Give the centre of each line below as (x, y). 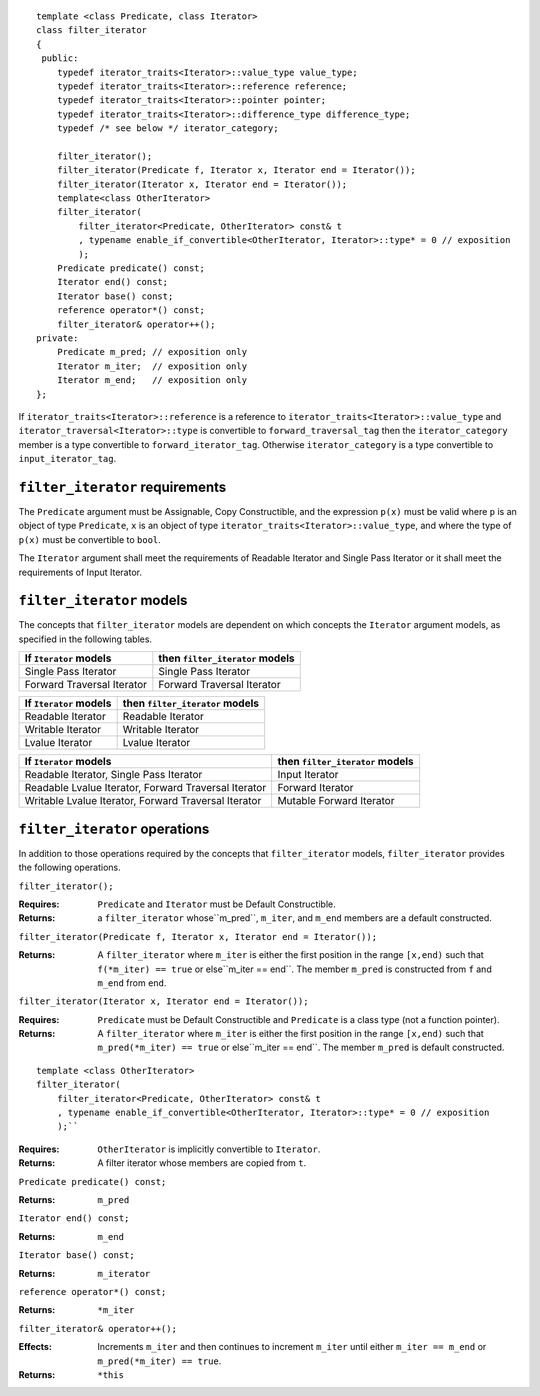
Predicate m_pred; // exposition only (152, 352)
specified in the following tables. (85, 639)
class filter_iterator (92, 30)
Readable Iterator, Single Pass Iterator (113, 775)
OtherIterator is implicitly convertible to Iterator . (209, 1149)
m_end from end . (132, 982)
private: (57, 338)
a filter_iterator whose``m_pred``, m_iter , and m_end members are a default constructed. (294, 918)
